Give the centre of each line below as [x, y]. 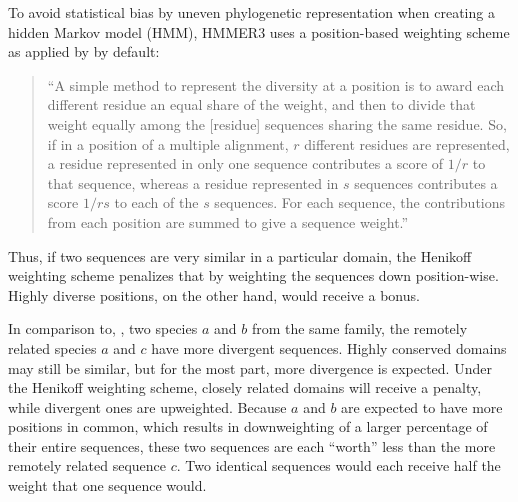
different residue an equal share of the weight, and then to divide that [261, 104]
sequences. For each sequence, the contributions [360, 202]
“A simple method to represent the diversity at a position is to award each [276, 84]
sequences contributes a [426, 182]
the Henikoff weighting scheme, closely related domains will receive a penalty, [245, 387]
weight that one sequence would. [107, 485]
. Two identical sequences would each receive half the [338, 465]
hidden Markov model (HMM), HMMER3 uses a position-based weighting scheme [259, 31]
